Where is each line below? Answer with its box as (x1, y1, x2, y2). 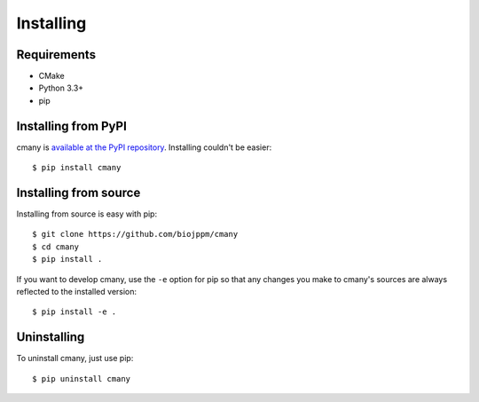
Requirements (16, 47, 97, 62)
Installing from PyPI (16, 118, 128, 133)
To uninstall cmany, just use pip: (16, 353, 134, 364)
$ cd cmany (32, 241, 80, 252)
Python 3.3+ (38, 83, 84, 93)
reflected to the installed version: (16, 287, 137, 296)
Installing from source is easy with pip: (16, 209, 158, 219)
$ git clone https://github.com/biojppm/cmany (32, 229, 239, 240)
